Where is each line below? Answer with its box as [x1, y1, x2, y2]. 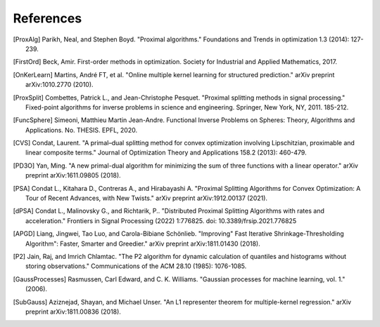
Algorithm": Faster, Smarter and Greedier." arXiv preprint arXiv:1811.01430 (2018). [25, 239, 260, 248]
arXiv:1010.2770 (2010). [25, 81, 94, 89]
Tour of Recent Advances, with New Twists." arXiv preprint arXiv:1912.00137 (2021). [25, 194, 267, 203]
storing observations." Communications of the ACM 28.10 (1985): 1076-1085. [25, 262, 247, 270]
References [13, 11, 82, 26]
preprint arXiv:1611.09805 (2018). [25, 171, 121, 180]
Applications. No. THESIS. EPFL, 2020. [25, 126, 137, 134]
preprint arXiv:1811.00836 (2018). [25, 307, 121, 316]
